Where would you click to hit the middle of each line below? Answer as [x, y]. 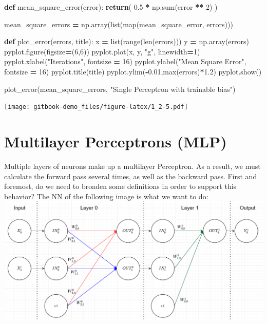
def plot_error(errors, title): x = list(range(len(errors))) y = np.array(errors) [127, 41]
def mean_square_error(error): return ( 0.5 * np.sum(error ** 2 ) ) [111, 7]
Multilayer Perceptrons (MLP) [116, 141]
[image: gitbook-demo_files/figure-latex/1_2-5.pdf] [96, 107]
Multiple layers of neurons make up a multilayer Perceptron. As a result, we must [132, 166]
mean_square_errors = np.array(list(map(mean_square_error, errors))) [119, 24]
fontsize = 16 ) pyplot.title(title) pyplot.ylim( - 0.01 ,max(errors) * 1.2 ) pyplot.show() [133, 71]
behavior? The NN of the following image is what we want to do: [106, 196]
